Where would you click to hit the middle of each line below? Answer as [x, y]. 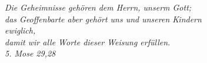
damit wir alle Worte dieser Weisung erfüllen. [88, 42]
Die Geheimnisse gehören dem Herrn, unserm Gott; [98, 7]
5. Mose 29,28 [30, 53]
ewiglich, [20, 30]
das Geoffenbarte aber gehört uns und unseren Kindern [103, 19]
